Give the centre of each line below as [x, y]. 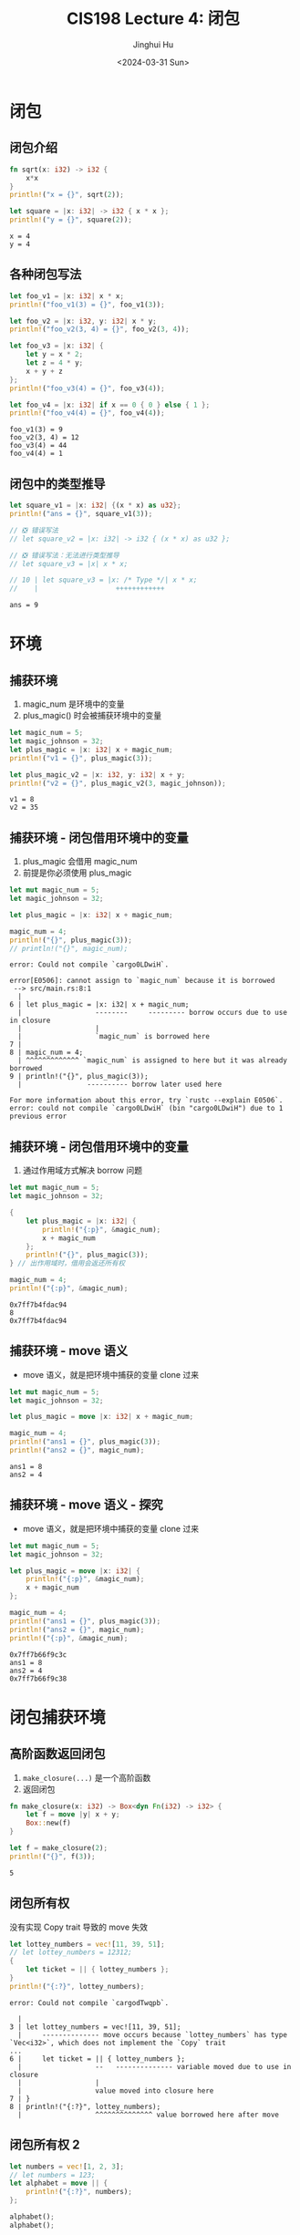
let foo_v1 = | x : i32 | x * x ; [67, 296]
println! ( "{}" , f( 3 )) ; [52, 1857]
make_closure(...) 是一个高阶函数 [87, 1777]
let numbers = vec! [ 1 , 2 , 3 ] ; [67, 2167]
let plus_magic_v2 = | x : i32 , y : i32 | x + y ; [98, 775]
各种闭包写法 [46, 274]
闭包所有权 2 [45, 2145]
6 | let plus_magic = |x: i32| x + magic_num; [99, 1005]
